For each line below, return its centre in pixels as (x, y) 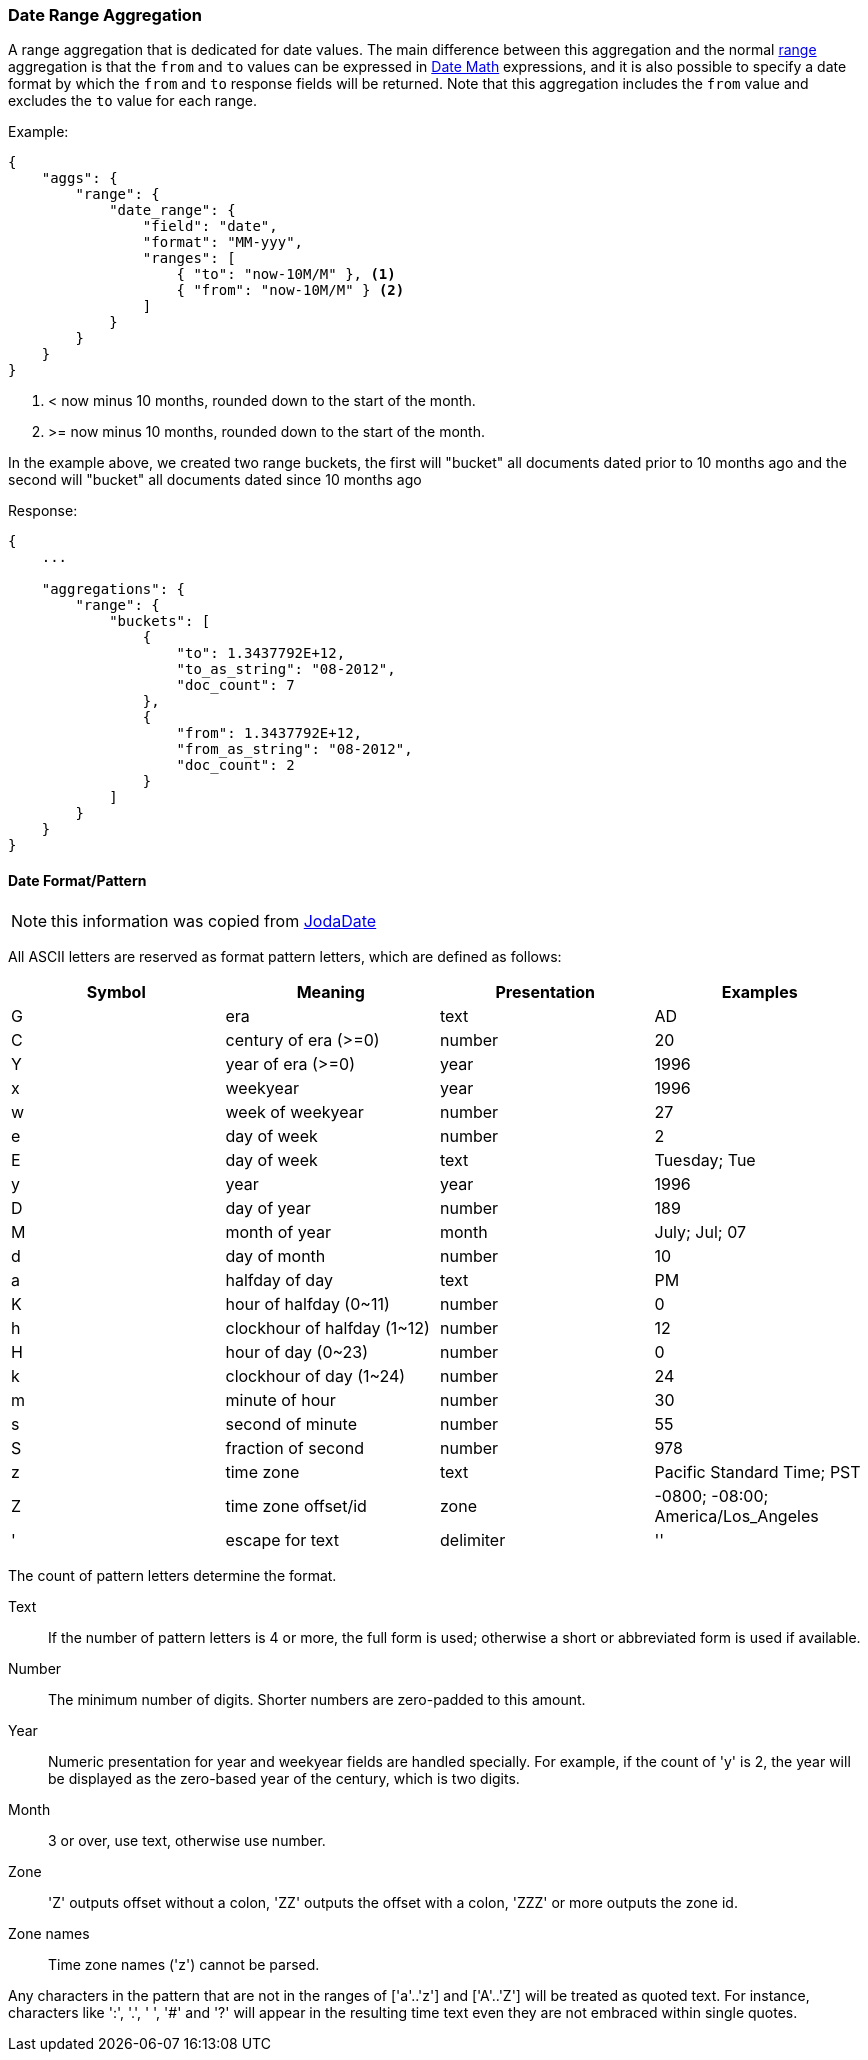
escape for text (282, 1539)
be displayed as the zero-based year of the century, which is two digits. (284, 1778)
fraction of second (294, 1447)
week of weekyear (294, 1111)
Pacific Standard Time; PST (757, 1471)
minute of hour (280, 1399)
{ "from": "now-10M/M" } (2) (290, 290)
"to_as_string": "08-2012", (286, 669)
